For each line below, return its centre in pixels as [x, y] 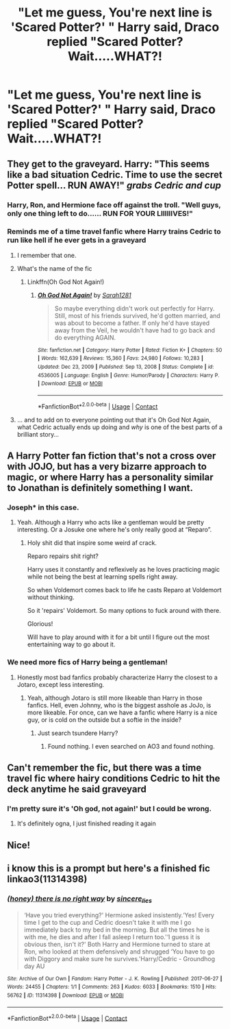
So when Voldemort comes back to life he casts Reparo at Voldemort [124, 590]
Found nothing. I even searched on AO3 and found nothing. [131, 746]
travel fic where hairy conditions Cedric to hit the [114, 778]
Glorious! [40, 624]
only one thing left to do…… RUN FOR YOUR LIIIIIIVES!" [100, 213]
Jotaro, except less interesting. [61, 684]
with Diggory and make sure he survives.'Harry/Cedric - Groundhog [119, 958]
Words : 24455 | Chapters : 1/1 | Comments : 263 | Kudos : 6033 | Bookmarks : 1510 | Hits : [112, 987]
